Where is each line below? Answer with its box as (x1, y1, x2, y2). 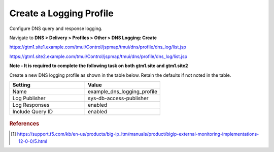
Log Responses (12, 101, 50, 108)
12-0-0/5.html (18, 138, 48, 144)
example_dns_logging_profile (87, 88, 157, 95)
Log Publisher (12, 95, 46, 102)
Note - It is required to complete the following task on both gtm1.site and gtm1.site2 (9, 63, 188, 69)
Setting (12, 81, 30, 88)
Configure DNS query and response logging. (9, 25, 102, 32)
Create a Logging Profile (9, 8, 114, 19)
